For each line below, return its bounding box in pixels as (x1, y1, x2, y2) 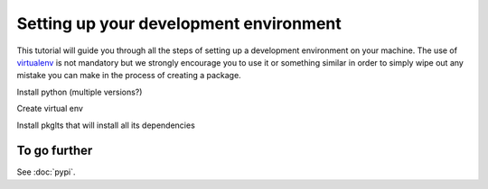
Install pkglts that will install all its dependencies (16, 120, 196, 130)
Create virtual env (16, 103, 83, 114)
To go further (16, 143, 93, 158)
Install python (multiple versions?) (16, 86, 143, 97)
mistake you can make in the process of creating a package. (16, 70, 241, 81)
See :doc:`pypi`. (16, 166, 76, 177)
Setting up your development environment (16, 13, 343, 33)
